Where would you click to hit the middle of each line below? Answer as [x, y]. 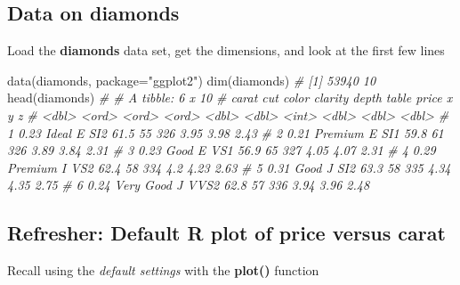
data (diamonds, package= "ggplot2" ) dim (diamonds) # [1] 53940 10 [192, 80]
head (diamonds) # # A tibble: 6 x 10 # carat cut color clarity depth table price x [230, 98]
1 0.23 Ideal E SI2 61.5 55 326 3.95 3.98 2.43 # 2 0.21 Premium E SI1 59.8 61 [226, 132]
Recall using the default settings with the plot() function [163, 270]
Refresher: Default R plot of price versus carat [226, 233]
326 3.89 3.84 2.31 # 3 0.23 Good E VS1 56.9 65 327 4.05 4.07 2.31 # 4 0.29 [222, 150]
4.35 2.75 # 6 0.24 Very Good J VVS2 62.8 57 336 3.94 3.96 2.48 [189, 185]
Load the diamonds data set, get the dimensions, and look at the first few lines [226, 50]
